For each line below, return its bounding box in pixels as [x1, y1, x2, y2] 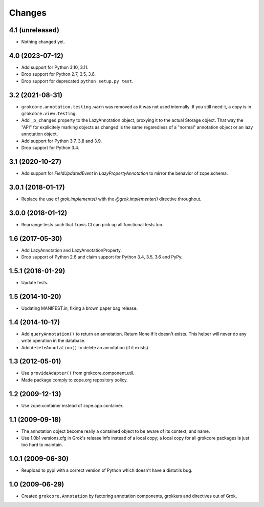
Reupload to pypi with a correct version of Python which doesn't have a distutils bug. [21, 467, 193, 473]
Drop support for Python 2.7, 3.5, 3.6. [21, 71, 96, 77]
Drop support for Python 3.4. [21, 145, 80, 150]
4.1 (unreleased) [9, 26, 60, 34]
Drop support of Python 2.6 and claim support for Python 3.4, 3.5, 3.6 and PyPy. [21, 254, 183, 260]
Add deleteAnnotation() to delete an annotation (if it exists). [21, 344, 150, 350]
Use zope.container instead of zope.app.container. [21, 402, 124, 408]
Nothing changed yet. [21, 39, 66, 45]
